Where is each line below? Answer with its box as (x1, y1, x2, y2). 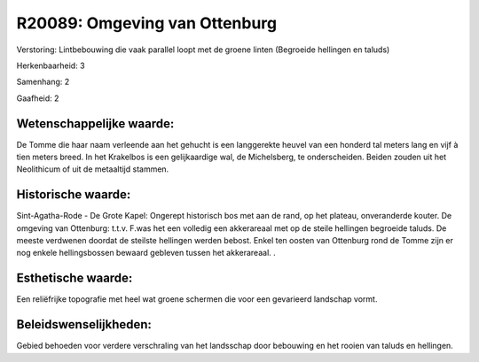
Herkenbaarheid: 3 (16, 60, 85, 71)
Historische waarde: (16, 187, 131, 203)
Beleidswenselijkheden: (16, 317, 153, 332)
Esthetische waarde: (16, 271, 133, 286)
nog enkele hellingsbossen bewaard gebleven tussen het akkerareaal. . (16, 248, 277, 258)
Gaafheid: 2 (16, 93, 59, 104)
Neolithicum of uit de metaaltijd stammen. (16, 164, 169, 174)
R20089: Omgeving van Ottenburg (16, 13, 278, 33)
